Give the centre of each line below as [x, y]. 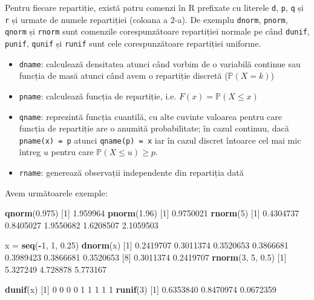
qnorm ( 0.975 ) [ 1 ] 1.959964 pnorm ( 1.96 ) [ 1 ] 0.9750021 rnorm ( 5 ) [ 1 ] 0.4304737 [152, 213]
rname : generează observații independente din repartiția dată [131, 172]
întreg [30, 152]
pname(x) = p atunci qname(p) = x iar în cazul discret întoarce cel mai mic [160, 140]
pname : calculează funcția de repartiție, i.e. [98, 95]
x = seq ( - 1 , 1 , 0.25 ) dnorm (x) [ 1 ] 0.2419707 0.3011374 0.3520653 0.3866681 [147, 245]
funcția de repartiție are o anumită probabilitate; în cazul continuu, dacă [154, 128]
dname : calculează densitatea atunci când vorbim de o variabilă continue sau [160, 63]
